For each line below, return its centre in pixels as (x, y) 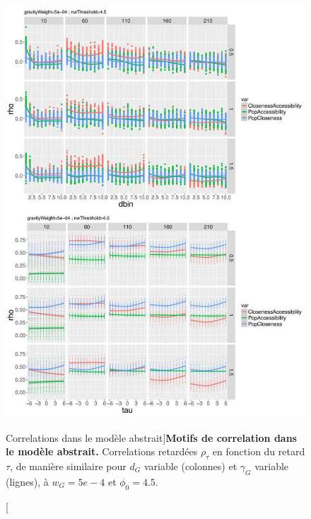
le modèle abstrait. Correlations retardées (102, 451)
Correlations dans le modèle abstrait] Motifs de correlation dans (151, 437)
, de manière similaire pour (68, 466)
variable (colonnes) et (190, 466)
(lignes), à (27, 481)
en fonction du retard (259, 451)
